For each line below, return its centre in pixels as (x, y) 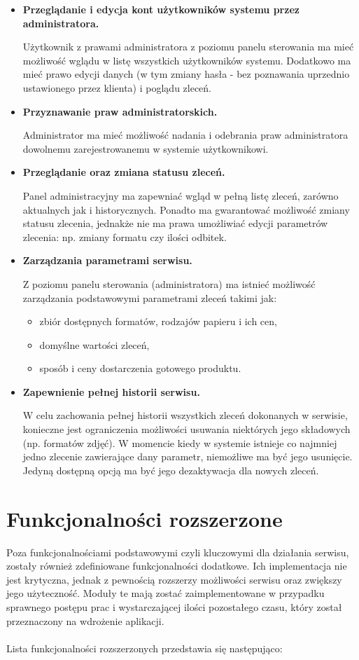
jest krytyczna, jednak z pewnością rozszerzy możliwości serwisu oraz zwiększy (174, 579)
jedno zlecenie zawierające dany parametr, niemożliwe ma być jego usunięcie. (188, 456)
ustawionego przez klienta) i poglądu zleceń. (117, 87)
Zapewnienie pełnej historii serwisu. (111, 391)
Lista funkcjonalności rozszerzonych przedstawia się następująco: (145, 648)
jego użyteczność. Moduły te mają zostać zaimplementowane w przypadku (166, 593)
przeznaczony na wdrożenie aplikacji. (85, 620)
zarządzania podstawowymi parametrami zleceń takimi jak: (150, 297)
